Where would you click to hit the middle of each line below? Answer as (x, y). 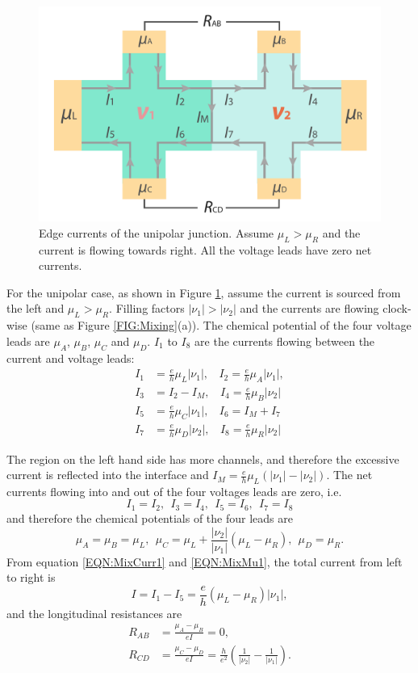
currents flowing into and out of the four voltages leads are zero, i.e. (174, 491)
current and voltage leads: (71, 358)
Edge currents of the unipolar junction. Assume (157, 232)
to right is (31, 577)
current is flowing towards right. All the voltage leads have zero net (205, 249)
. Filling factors (147, 308)
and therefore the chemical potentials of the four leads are (150, 517)
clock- (397, 308)
